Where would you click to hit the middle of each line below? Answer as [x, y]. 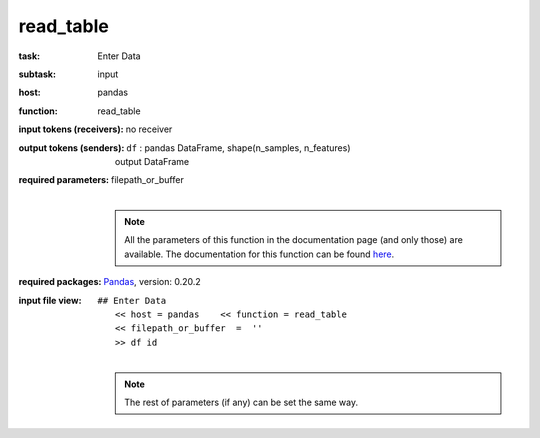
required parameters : [64, 180]
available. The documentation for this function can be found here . [259, 254]
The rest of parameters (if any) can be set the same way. [241, 402]
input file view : [50, 300]
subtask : [37, 74]
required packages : [60, 282]
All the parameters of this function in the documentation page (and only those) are [294, 240]
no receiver [149, 129]
